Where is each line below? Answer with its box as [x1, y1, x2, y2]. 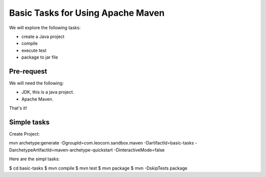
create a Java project [21, 34, 65, 39]
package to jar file [21, 54, 59, 60]
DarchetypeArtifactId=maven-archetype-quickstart [9, 147, 113, 153]
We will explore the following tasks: [9, 25, 81, 31]
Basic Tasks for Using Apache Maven [9, 7, 165, 18]
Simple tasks [9, 118, 50, 126]
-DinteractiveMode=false [113, 147, 165, 153]
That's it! [9, 105, 27, 111]
